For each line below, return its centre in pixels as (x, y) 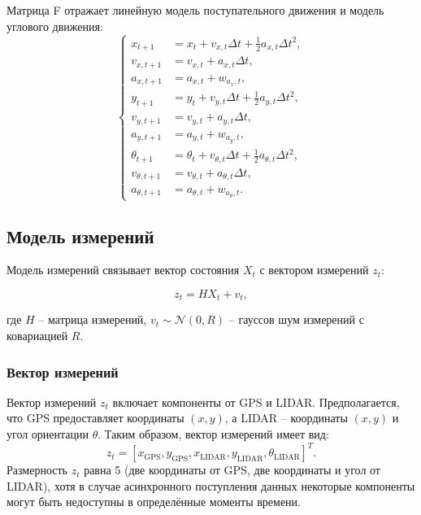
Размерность (37, 470)
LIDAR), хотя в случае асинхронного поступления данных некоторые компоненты (211, 485)
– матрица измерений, (93, 319)
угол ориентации (48, 434)
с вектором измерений (314, 270)
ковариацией (37, 335)
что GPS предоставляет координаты (95, 418)
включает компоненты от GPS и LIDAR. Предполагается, (256, 402)
